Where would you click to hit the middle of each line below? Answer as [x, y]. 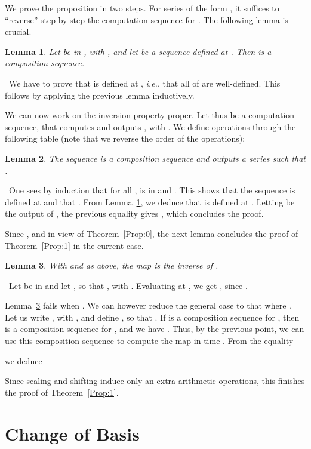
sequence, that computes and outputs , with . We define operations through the [150, 126]
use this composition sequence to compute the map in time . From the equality [149, 341]
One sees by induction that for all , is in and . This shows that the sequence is [152, 190]
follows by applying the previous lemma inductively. [100, 95]
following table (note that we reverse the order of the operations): [125, 138]
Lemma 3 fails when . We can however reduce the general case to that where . [148, 305]
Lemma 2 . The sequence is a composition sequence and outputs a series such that [155, 158]
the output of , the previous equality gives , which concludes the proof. [134, 213]
